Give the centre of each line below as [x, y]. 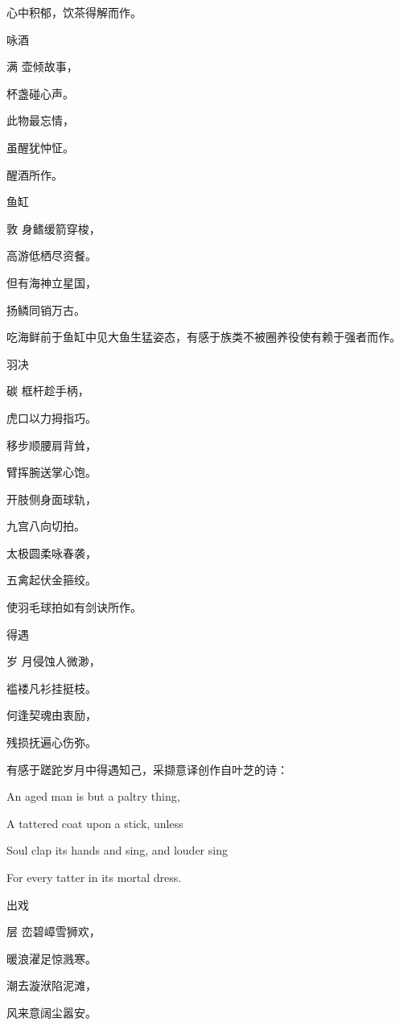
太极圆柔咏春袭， [52, 552]
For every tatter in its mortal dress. [94, 877]
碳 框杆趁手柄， [48, 391]
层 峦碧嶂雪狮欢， [54, 931]
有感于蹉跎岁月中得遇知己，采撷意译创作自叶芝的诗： [147, 769]
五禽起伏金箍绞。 [52, 580]
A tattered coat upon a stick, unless [95, 823]
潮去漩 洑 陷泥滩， [52, 985]
